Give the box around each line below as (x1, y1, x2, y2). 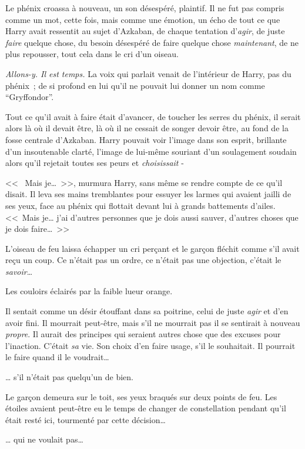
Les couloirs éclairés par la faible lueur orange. (5, 285, 173, 297)
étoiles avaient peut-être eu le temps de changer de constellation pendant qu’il (5, 402, 286, 414)
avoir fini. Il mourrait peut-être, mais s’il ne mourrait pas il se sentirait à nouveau (5, 316, 300, 328)
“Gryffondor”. (5, 91, 54, 103)
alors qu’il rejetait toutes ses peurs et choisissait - (5, 157, 184, 169)
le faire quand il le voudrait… (5, 351, 109, 363)
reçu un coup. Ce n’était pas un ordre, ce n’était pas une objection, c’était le (5, 254, 281, 266)
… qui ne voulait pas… (5, 433, 83, 445)
